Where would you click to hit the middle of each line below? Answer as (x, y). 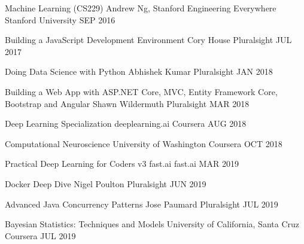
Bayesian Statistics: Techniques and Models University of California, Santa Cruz (152, 224)
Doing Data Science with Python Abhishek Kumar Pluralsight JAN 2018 (139, 71)
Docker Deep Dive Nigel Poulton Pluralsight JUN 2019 (106, 183)
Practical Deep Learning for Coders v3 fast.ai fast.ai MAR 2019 (122, 164)
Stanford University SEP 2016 (60, 19)
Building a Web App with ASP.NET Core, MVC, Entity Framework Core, (141, 91)
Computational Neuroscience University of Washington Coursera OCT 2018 (144, 143)
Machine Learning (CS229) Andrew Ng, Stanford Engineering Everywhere (141, 8)
